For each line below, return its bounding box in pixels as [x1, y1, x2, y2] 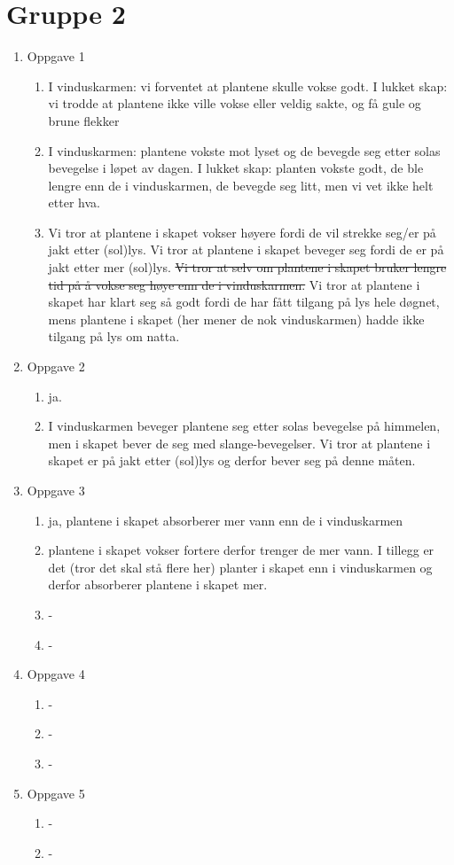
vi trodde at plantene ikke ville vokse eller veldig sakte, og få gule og [48, 94, 421, 113]
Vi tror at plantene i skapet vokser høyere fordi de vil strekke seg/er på [48, 222, 436, 241]
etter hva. [48, 193, 100, 212]
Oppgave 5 [27, 783, 85, 802]
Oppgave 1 [27, 47, 85, 66]
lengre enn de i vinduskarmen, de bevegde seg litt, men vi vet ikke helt [48, 175, 434, 194]
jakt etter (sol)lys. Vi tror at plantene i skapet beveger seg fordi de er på [48, 240, 444, 259]
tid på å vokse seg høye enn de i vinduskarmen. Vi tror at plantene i [48, 275, 420, 293]
